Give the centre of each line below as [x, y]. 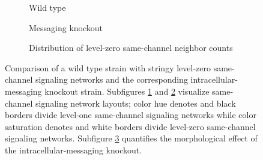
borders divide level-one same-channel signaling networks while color [131, 115]
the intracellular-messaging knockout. [74, 150]
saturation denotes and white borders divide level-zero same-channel [130, 126]
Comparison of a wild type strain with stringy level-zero [108, 67]
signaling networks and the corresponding [111, 79]
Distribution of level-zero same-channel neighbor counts [131, 48]
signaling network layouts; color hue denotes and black [135, 103]
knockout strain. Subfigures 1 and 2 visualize [127, 91]
